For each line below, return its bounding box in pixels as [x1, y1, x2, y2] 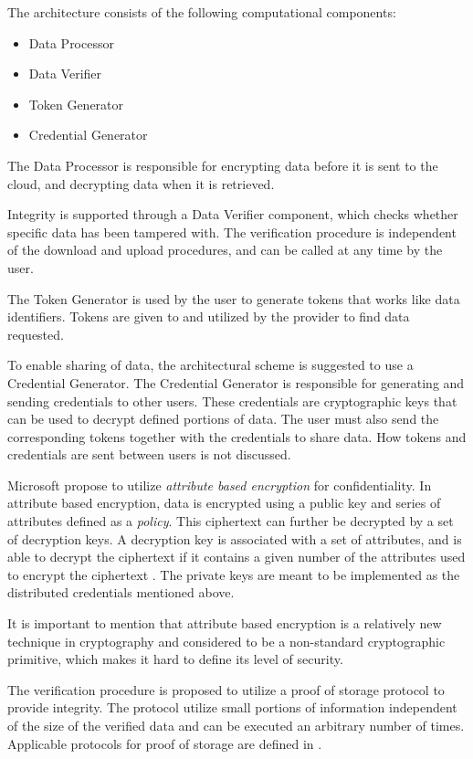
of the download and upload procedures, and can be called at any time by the [7, 240, 443, 259]
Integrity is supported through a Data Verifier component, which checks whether [7, 205, 458, 224]
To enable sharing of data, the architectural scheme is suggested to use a [7, 355, 414, 374]
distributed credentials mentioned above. [7, 583, 235, 602]
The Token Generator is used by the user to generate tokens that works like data [7, 289, 460, 308]
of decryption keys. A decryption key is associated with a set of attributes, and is [7, 529, 462, 548]
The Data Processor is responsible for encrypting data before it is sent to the [7, 155, 438, 174]
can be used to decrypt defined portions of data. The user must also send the [7, 409, 439, 428]
